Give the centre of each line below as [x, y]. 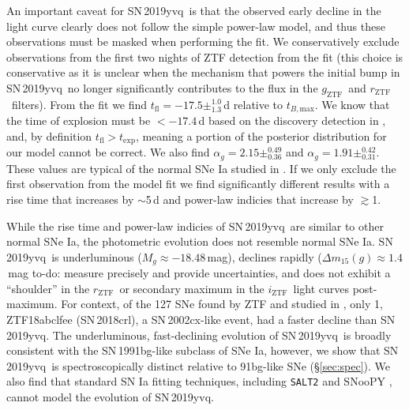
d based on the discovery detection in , [292, 120]
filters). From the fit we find [79, 104]
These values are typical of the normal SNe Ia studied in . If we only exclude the [201, 168]
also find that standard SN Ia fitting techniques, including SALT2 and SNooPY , [199, 381]
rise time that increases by [70, 199]
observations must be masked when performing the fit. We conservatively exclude [203, 41]
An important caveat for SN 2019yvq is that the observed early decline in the [194, 10]
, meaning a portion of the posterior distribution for [261, 135]
